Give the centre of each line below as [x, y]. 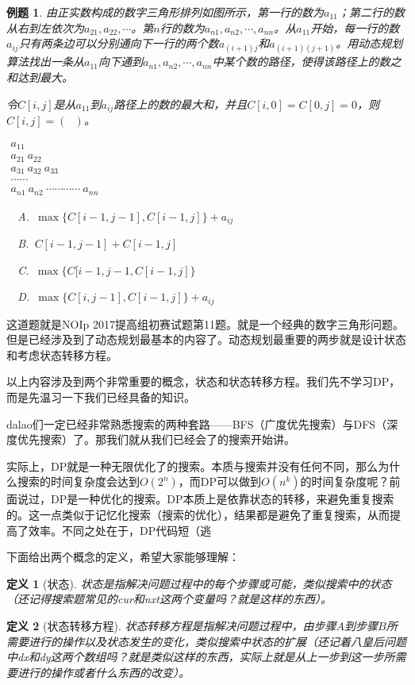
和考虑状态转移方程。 [62, 354]
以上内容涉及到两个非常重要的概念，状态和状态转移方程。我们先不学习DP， [204, 381]
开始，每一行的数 [355, 27]
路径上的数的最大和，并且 [181, 104]
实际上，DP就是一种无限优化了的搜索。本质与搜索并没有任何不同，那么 [192, 466]
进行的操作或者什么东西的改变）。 [103, 672]
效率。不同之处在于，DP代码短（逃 [120, 530]
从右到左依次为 [45, 27]
